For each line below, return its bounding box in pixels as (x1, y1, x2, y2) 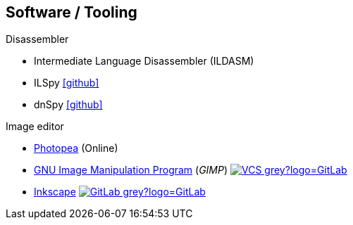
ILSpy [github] (34, 77, 99, 89)
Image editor (6, 120, 64, 133)
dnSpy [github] (34, 98, 103, 111)
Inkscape (34, 186, 76, 198)
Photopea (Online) (34, 142, 118, 155)
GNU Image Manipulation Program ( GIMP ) (34, 164, 228, 176)
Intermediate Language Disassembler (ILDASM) (34, 55, 254, 67)
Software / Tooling (6, 4, 137, 21)
